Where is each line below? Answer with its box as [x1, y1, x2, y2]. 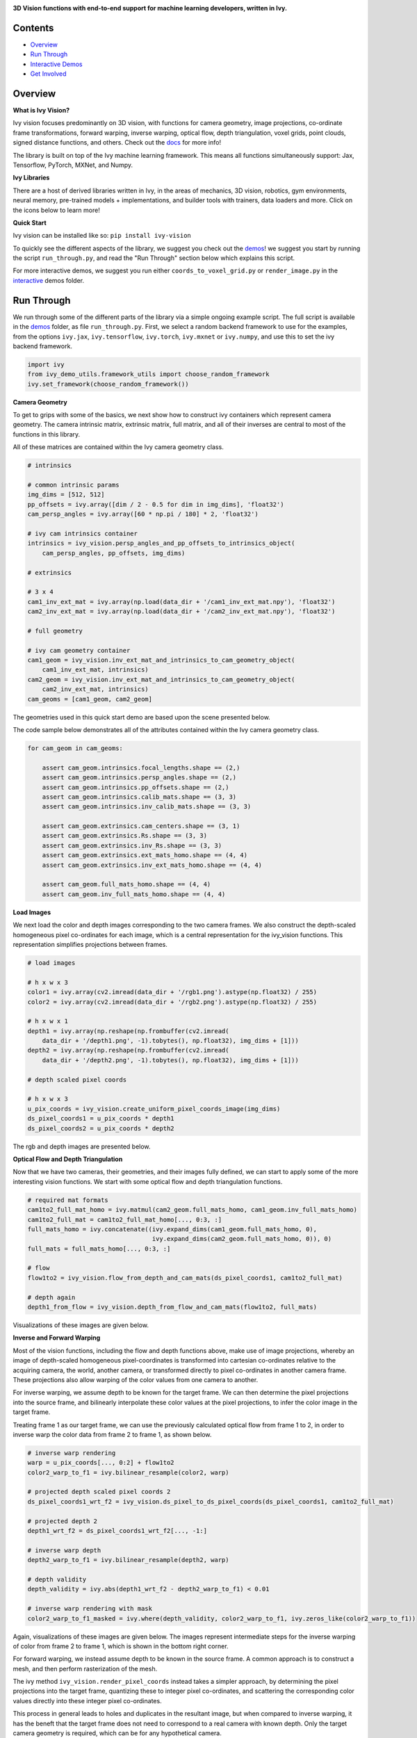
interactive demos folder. [13, 276, 85, 284]
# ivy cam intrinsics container [27, 529, 138, 537]
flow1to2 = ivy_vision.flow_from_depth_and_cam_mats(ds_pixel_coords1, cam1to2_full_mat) [27, 1274, 343, 1282]
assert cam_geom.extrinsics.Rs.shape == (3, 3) [42, 831, 208, 840]
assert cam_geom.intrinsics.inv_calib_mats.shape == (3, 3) [42, 803, 252, 811]
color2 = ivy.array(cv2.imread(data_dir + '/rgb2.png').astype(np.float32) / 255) [27, 998, 318, 1006]
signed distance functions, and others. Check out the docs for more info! [13, 138, 222, 147]
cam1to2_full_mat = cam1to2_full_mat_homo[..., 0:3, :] [27, 1215, 222, 1224]
